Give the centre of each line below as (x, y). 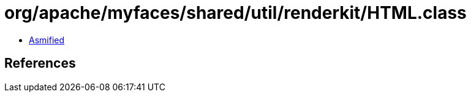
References (40, 63)
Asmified (47, 40)
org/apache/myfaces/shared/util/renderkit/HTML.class (235, 13)
